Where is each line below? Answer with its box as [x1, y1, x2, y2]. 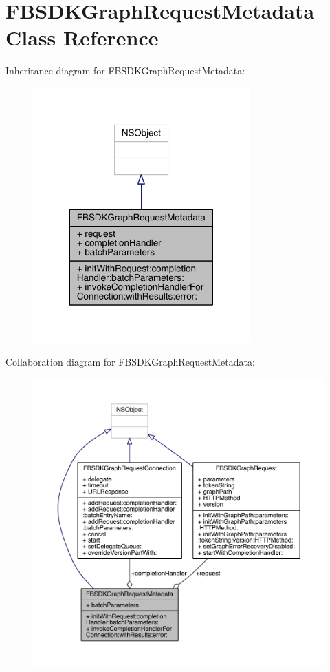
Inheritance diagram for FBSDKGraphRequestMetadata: [5, 63, 245, 78]
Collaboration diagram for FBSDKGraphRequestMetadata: [5, 355, 255, 369]
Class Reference [5, 23, 159, 52]
